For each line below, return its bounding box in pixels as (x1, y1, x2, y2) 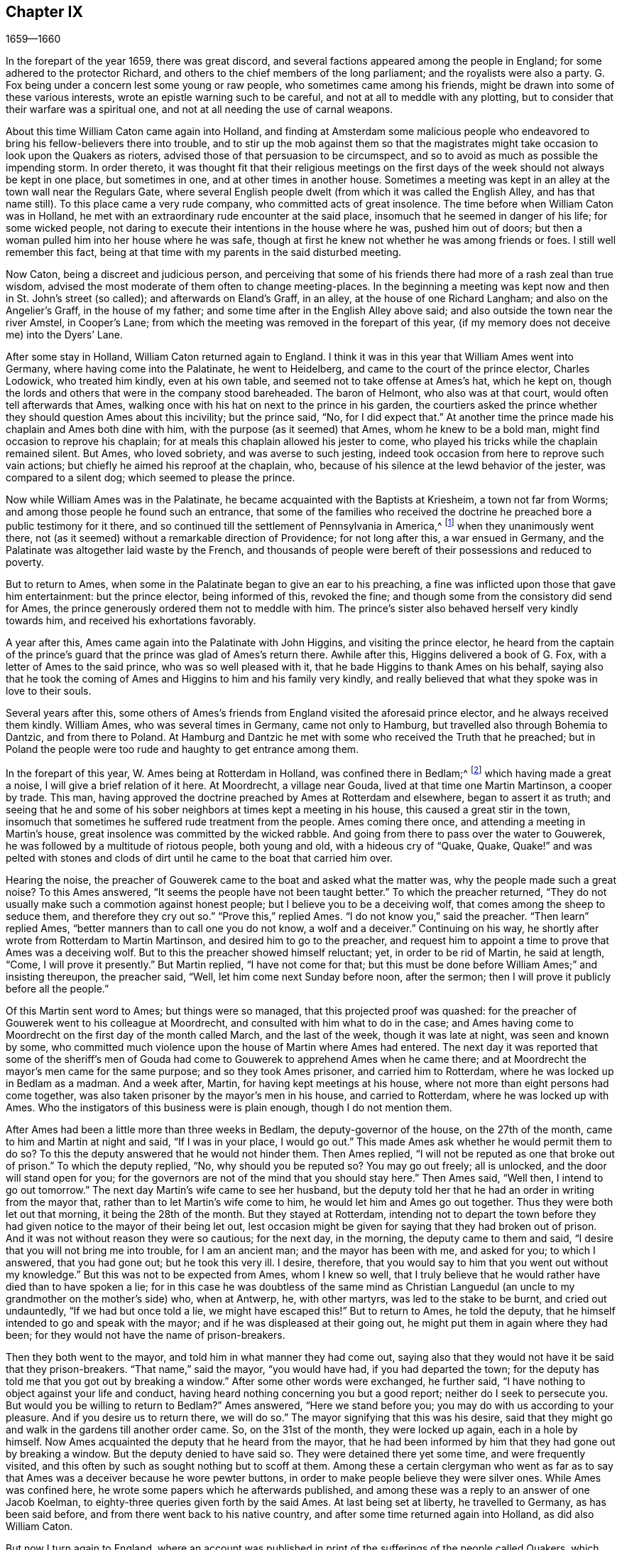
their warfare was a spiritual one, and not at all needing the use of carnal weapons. (6, 103, 393, 116)
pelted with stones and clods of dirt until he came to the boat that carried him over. (6, 851, 393, 864)
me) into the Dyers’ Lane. (6, 328, 124, 341)
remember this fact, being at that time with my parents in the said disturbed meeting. (6, 246, 402, 259)
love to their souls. (6, 685, 92, 697)
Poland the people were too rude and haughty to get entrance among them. (6, 743, 359, 756)
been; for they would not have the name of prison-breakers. (6, 1328, 285, 1341)
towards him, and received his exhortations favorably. (6, 614, 256, 627)
